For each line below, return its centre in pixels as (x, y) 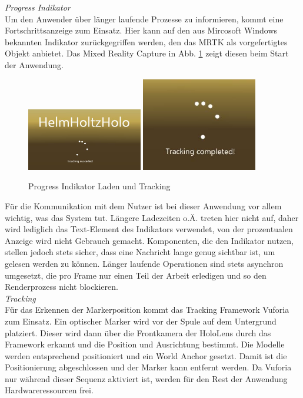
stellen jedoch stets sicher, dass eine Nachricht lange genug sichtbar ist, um (140, 252)
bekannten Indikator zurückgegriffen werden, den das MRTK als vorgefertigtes (146, 41)
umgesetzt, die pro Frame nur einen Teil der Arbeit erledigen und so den (136, 275)
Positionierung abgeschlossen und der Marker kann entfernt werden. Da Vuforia (148, 367)
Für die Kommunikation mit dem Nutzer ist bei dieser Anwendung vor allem (143, 205)
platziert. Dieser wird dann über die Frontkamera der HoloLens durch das (138, 332)
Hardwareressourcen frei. (49, 390)
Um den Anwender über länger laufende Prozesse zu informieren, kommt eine (144, 19)
